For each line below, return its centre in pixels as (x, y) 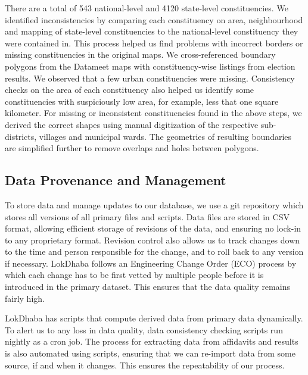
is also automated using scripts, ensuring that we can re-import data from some (150, 353)
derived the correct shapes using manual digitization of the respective (132, 124)
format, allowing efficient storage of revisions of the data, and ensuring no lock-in (153, 228)
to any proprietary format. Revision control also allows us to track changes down (153, 240)
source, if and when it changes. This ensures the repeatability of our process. (145, 365)
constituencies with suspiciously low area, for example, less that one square (142, 101)
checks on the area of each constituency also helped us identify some (130, 90)
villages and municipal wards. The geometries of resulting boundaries (165, 136)
